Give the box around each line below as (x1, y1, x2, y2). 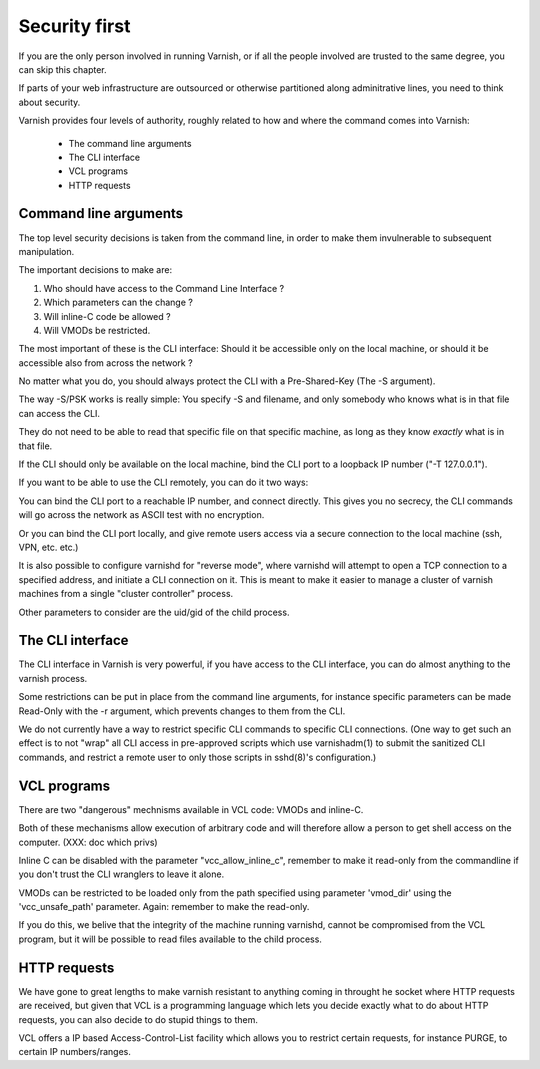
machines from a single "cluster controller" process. (18, 588, 234, 600)
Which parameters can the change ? (43, 296, 194, 309)
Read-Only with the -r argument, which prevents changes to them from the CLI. (18, 705, 346, 717)
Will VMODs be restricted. (43, 324, 151, 336)
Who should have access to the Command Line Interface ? (43, 282, 285, 294)
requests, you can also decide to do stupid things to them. (18, 1013, 259, 1025)
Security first (18, 15, 131, 37)
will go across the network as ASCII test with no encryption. (18, 509, 265, 521)
